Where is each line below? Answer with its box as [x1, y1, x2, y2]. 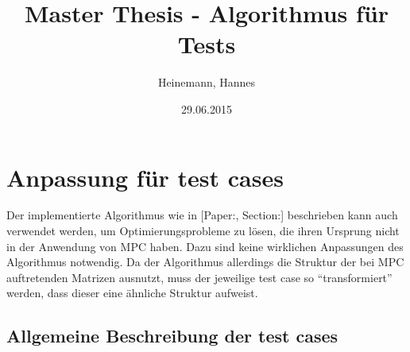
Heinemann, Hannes [157, 74, 256, 91]
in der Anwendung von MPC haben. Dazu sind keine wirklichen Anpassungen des [6, 238, 404, 254]
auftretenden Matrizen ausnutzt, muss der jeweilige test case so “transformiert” [6, 269, 393, 285]
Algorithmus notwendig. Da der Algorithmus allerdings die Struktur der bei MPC [6, 253, 404, 270]
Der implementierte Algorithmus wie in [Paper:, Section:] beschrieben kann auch [6, 207, 398, 223]
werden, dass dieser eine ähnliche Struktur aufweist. [6, 284, 258, 301]
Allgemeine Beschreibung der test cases [6, 323, 338, 348]
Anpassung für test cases [6, 161, 284, 193]
